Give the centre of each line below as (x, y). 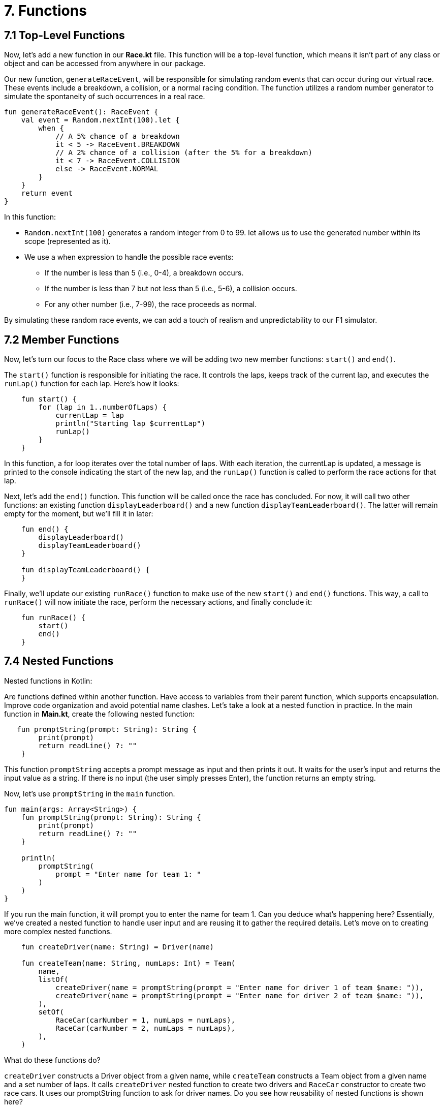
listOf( (53, 979)
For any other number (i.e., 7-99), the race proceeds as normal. (151, 304)
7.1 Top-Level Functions (65, 35)
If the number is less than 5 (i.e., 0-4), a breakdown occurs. (144, 273)
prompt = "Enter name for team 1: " (128, 874)
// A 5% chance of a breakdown (118, 136)
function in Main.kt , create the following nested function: (100, 714)
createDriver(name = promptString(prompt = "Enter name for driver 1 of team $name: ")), (240, 987)
